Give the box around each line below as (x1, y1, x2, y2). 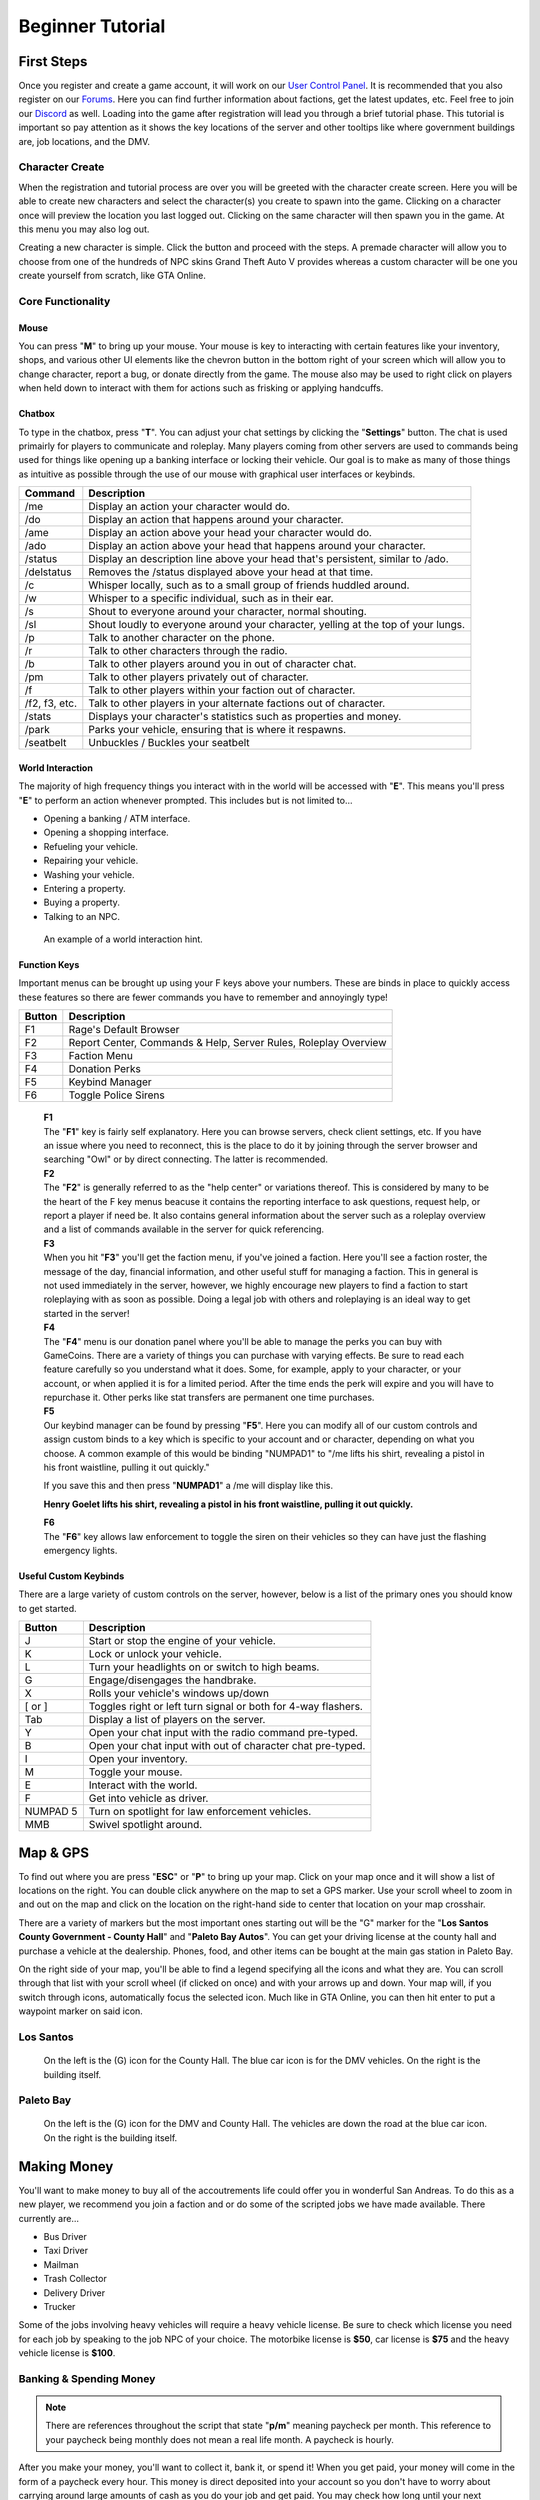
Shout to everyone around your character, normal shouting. (88, 605, 367, 619)
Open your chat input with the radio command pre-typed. (88, 1726, 359, 1740)
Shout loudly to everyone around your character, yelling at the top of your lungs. (88, 618, 465, 632)
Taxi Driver (43, 2245, 89, 2257)
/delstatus (24, 565, 72, 579)
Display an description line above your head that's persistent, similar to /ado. (88, 552, 449, 566)
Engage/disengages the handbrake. (88, 1673, 257, 1687)
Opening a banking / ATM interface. (43, 812, 191, 824)
